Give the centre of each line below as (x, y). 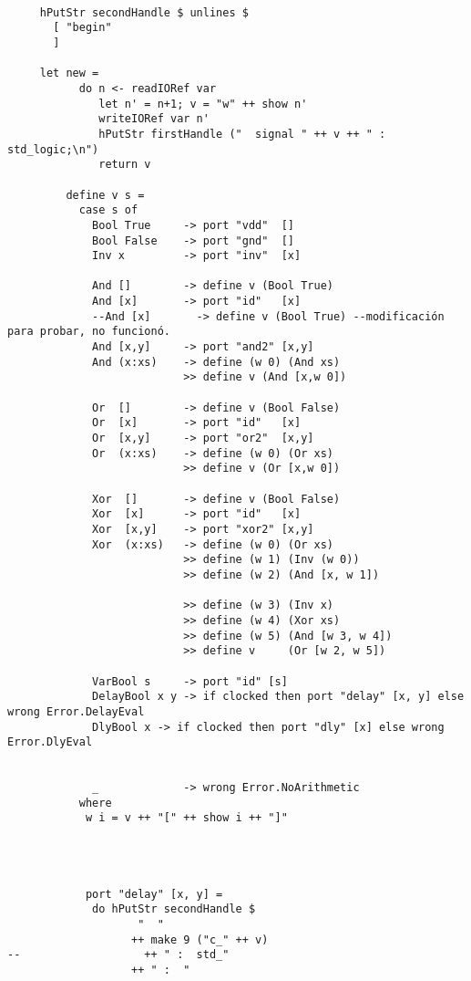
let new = (69, 73)
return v (125, 165)
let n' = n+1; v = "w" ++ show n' (203, 104)
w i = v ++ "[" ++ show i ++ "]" (186, 818)
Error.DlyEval (50, 742)
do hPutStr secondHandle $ (174, 909)
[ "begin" (82, 28)
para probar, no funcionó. (89, 332)
